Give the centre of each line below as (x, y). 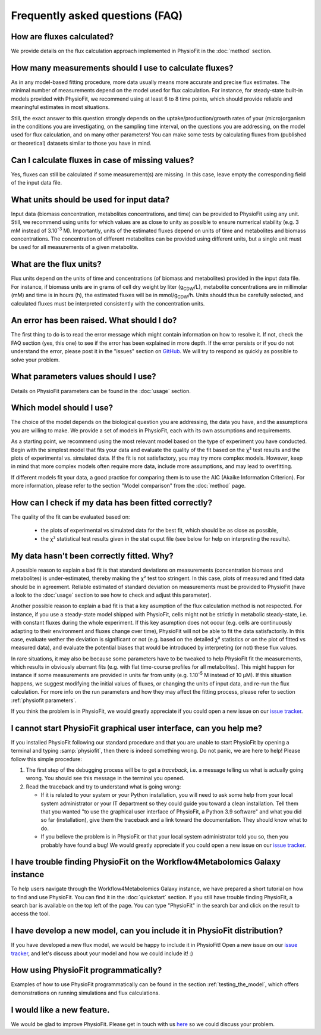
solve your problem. (35, 360)
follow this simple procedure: (47, 759)
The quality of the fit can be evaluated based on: (70, 517)
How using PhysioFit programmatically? (86, 970)
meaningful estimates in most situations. (60, 107)
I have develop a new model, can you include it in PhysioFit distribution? (147, 931)
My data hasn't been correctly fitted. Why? (92, 556)
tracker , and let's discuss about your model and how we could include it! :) (102, 953)
